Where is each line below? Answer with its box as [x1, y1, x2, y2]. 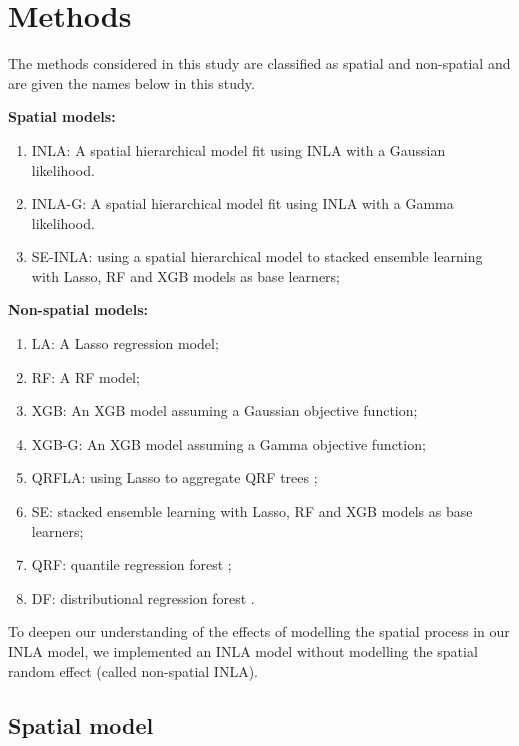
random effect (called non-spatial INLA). [8, 660, 258, 681]
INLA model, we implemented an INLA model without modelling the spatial [8, 641, 478, 661]
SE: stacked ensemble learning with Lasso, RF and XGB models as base [31, 501, 473, 522]
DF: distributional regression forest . [31, 587, 255, 608]
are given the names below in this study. [8, 72, 255, 93]
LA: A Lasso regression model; [31, 333, 219, 354]
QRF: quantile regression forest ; [31, 554, 232, 575]
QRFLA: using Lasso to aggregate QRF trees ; [31, 467, 318, 488]
